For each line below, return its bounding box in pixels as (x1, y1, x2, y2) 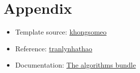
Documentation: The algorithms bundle (15, 60, 136, 70)
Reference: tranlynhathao (15, 43, 93, 53)
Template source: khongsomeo (15, 27, 107, 37)
